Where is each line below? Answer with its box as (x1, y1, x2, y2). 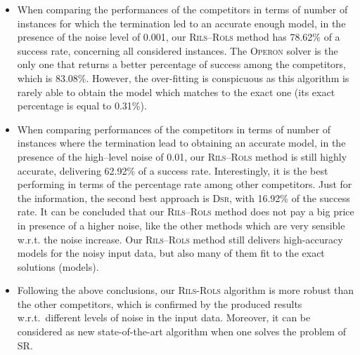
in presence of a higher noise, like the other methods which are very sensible (17, 217, 345, 232)
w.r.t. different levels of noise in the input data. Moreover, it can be (17, 310, 311, 325)
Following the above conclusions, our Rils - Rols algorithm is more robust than (17, 283, 354, 297)
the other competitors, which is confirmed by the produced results (17, 296, 302, 311)
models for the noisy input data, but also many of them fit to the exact (17, 246, 325, 260)
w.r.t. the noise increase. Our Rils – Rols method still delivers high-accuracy (17, 232, 343, 246)
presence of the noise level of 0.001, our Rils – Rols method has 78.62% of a (17, 29, 340, 44)
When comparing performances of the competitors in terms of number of (17, 121, 331, 136)
